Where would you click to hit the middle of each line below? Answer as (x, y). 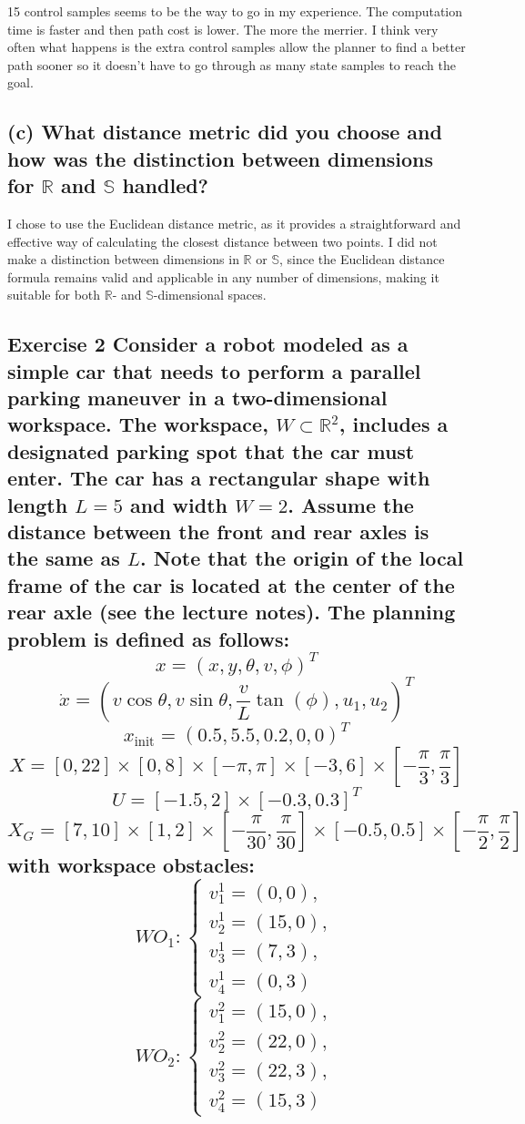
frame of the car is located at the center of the (231, 584)
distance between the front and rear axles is (218, 531)
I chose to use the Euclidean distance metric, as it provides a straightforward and (234, 223)
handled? (166, 185)
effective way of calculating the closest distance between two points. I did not (222, 241)
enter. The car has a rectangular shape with (219, 478)
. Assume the (351, 504)
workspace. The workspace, (138, 424)
